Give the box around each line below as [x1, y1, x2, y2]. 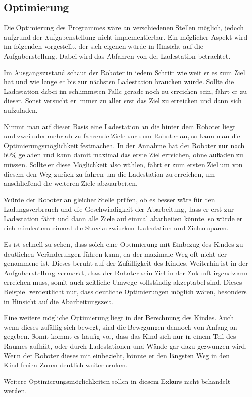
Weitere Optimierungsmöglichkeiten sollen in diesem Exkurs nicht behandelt [4, 376, 231, 386]
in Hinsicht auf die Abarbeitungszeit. [4, 296, 113, 306]
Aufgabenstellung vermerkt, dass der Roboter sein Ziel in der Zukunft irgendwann [4, 267, 248, 277]
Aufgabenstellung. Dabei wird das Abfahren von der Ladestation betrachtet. [4, 50, 231, 61]
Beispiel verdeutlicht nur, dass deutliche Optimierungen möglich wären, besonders [4, 287, 247, 297]
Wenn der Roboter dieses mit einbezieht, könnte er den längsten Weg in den [4, 350, 230, 360]
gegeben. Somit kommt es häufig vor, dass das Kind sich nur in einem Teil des [4, 331, 236, 341]
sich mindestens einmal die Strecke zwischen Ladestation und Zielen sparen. [4, 223, 229, 233]
